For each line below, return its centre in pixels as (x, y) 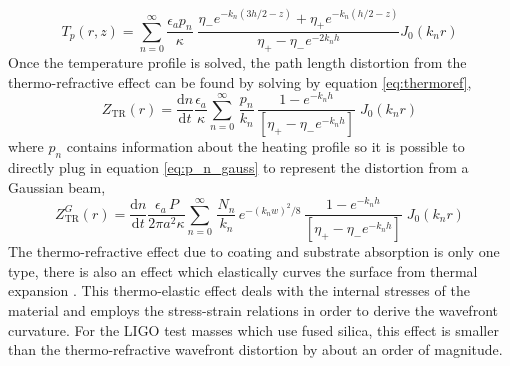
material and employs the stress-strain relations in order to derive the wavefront (253, 310)
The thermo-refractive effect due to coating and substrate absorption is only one (254, 251)
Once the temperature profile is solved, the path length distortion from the (237, 62)
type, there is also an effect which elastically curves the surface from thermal (243, 270)
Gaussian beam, (57, 186)
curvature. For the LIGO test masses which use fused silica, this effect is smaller (253, 329)
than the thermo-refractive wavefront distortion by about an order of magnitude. (255, 349)
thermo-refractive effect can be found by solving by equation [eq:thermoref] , (240, 81)
